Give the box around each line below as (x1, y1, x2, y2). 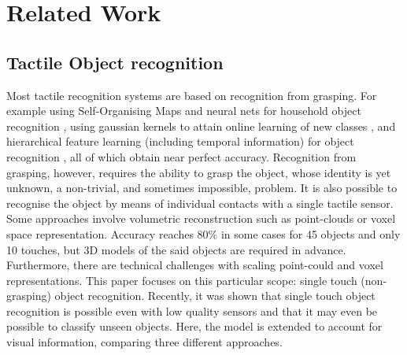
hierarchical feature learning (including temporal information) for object (6, 133, 354, 150)
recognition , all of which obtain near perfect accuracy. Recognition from (6, 148, 357, 165)
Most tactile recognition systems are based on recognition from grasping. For (6, 87, 377, 103)
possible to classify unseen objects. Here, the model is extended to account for (6, 318, 383, 335)
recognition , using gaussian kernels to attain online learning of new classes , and (6, 117, 396, 134)
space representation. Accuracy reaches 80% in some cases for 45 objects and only (6, 225, 401, 242)
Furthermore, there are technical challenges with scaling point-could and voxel (6, 257, 383, 273)
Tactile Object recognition (6, 50, 224, 74)
